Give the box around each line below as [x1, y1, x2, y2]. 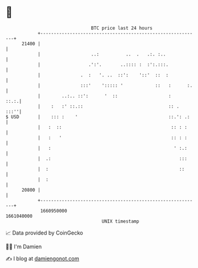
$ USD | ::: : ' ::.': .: [5, 113, 190, 120]
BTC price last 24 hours [91, 25, 153, 31]
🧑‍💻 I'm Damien [5, 243, 42, 250]
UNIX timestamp [101, 218, 140, 224]
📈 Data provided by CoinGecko [5, 229, 83, 236]
